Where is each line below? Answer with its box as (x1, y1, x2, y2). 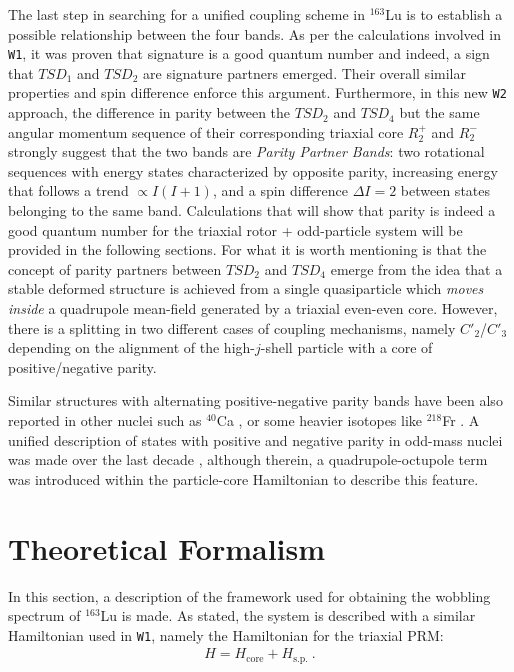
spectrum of (8, 605, 81, 626)
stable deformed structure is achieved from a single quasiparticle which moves (8, 278, 484, 299)
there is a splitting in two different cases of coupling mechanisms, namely (8, 317, 456, 338)
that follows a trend (8, 180, 129, 201)
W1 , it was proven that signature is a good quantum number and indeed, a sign (8, 43, 490, 64)
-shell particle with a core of (260, 337, 433, 358)
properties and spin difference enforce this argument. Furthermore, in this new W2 (8, 82, 507, 103)
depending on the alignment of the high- (8, 337, 255, 358)
